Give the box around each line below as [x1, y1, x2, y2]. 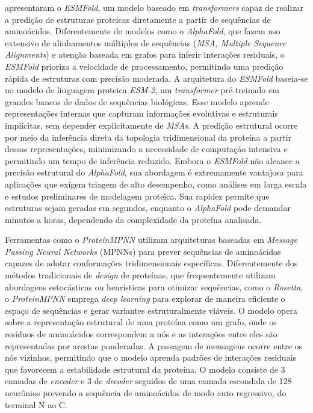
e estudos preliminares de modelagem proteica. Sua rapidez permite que [5, 189, 270, 202]
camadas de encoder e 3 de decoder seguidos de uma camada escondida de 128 [5, 375, 292, 387]
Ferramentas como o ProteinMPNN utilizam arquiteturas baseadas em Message [5, 233, 297, 246]
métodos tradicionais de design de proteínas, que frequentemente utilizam [5, 269, 276, 281]
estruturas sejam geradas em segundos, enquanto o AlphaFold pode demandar [5, 201, 291, 214]
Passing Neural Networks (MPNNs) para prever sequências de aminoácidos [5, 245, 281, 257]
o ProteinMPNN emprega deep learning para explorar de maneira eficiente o [5, 292, 285, 305]
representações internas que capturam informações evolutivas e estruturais [5, 107, 278, 120]
